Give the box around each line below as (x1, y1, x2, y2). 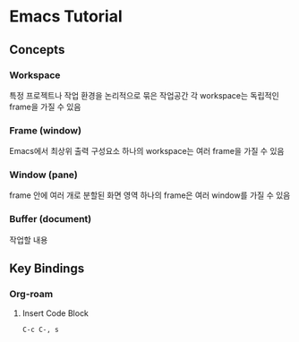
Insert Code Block (21, 308, 90, 319)
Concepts (9, 42, 65, 57)
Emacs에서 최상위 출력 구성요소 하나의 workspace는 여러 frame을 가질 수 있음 (9, 146, 285, 157)
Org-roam (9, 288, 54, 301)
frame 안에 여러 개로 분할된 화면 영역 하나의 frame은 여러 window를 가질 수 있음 (9, 190, 291, 201)
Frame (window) (9, 124, 82, 136)
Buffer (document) (9, 213, 92, 226)
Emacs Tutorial (9, 6, 123, 27)
